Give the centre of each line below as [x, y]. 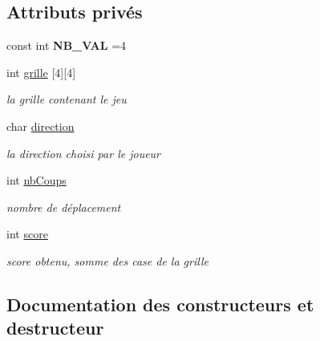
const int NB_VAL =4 [67, 45]
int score [27, 234]
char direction [41, 126]
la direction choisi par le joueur [84, 153]
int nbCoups [36, 180]
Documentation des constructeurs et [160, 304]
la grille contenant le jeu [67, 99]
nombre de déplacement [64, 207]
